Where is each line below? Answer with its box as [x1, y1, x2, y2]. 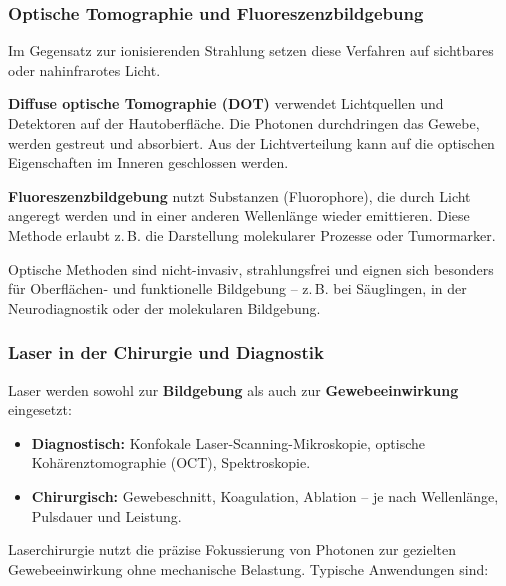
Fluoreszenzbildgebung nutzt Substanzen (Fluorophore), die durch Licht [8, 185, 471, 206]
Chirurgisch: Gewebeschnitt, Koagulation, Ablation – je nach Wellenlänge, [31, 485, 499, 506]
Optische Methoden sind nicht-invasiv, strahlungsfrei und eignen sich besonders [8, 258, 494, 279]
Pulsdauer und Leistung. [31, 505, 182, 526]
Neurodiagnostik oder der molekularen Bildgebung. [8, 297, 321, 318]
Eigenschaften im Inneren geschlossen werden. [8, 152, 289, 173]
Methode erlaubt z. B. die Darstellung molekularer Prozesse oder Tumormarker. [8, 224, 496, 245]
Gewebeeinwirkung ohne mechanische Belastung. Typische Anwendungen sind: [8, 558, 489, 579]
